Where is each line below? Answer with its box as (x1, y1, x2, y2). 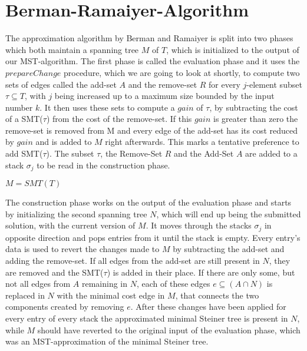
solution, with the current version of (5, 219, 136, 231)
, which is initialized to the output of (166, 43, 299, 55)
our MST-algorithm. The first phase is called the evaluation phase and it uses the (5, 55, 300, 67)
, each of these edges (136, 277, 210, 290)
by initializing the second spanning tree (5, 207, 147, 220)
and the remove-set (128, 78, 197, 90)
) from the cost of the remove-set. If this (46, 112, 192, 125)
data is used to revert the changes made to (5, 243, 160, 255)
